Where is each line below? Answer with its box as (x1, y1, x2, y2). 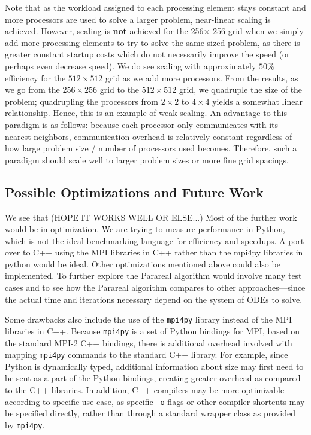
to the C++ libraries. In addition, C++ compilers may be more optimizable (5, 384, 285, 396)
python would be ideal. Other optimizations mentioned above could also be (5, 257, 280, 270)
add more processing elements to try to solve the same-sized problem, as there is (5, 36, 300, 48)
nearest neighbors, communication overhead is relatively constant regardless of (5, 130, 292, 142)
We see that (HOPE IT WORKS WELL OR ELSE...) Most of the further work (5, 211, 297, 223)
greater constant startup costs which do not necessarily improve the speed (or (5, 48, 290, 60)
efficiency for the (5, 71, 66, 84)
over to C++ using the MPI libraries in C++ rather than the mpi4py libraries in (5, 246, 303, 258)
